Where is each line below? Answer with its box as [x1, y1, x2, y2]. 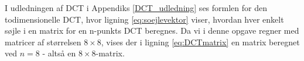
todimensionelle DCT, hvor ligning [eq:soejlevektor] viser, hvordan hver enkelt [5, 13, 284, 25]
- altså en [42, 47, 76, 59]
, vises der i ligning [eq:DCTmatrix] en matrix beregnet [101, 35, 300, 48]
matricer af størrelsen [5, 35, 81, 48]
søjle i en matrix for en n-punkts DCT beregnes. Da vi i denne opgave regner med [5, 24, 299, 37]
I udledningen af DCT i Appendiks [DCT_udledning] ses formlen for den [5, 2, 267, 13]
